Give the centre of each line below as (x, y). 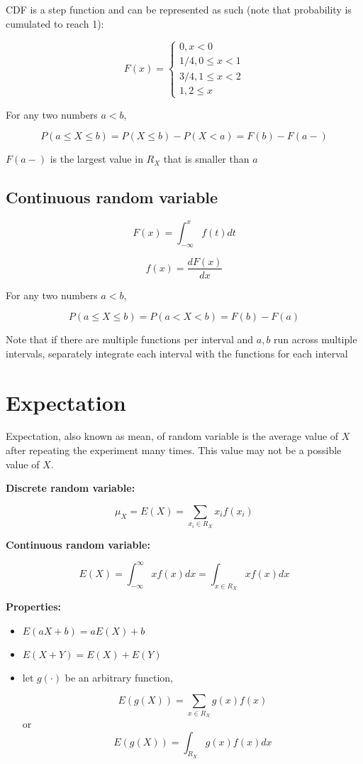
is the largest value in (96, 159)
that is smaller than (206, 159)
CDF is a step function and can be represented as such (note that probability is (179, 9)
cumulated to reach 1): (55, 23)
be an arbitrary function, (119, 677)
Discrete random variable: (71, 488)
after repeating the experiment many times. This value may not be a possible (174, 450)
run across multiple (315, 339)
